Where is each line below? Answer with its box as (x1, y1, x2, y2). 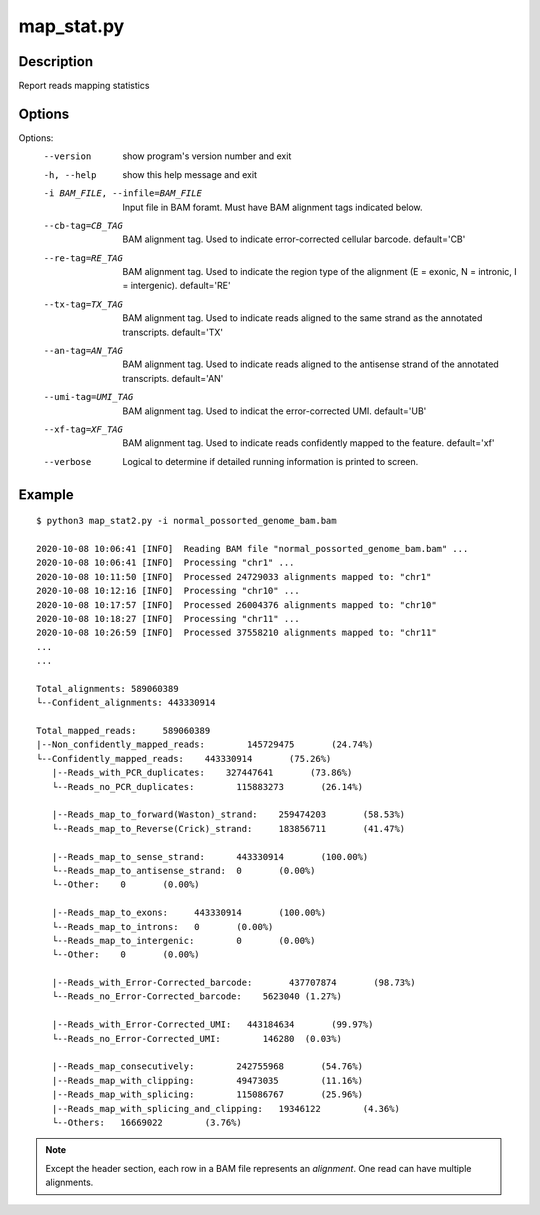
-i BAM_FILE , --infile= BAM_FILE (43, 188, 202, 199)
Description (18, 53, 94, 70)
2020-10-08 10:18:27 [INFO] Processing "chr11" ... (36, 613, 300, 624)
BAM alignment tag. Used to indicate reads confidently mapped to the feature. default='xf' (122, 437, 495, 449)
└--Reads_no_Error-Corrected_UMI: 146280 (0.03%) (51, 1033, 342, 1044)
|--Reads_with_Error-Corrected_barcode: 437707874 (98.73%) (51, 977, 416, 989)
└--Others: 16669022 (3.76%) (51, 1116, 242, 1128)
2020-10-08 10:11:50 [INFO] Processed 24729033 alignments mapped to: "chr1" (36, 571, 432, 582)
